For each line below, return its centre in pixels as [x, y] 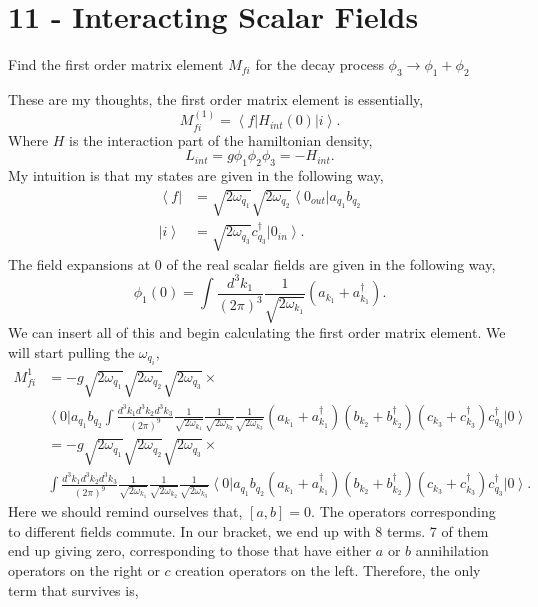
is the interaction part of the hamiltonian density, [221, 139]
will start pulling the [71, 352]
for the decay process [319, 64]
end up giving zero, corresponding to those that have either [190, 550]
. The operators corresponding [403, 511]
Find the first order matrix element [116, 64]
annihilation [452, 550]
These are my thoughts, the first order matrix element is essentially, [216, 98]
